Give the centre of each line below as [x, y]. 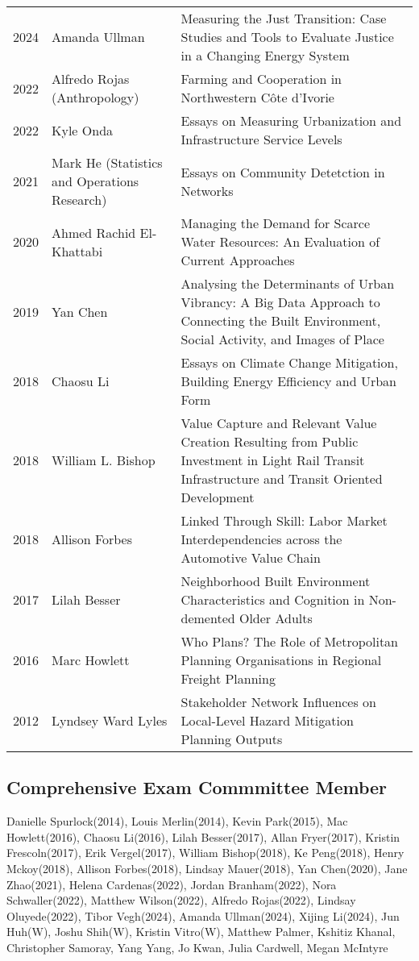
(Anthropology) [95, 97]
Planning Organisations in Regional [281, 660]
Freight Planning [228, 678]
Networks [207, 190]
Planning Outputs [232, 739]
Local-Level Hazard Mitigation [267, 720]
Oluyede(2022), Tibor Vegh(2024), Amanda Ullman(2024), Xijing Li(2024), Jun [203, 915]
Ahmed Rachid [94, 232]
